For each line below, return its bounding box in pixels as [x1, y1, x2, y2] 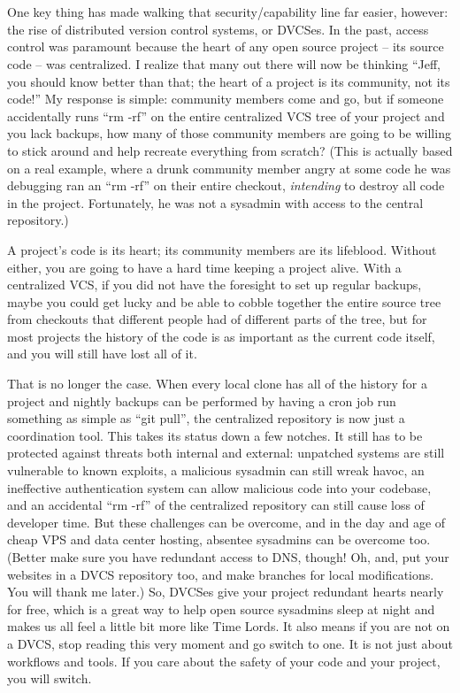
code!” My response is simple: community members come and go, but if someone [7, 89, 444, 108]
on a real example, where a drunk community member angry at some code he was [7, 158, 451, 177]
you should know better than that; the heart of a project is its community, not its [7, 72, 450, 90]
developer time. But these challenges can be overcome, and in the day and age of [7, 512, 446, 531]
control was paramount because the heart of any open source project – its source [7, 37, 444, 56]
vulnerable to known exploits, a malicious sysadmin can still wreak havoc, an [7, 461, 425, 480]
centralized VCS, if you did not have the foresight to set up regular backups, [7, 275, 422, 294]
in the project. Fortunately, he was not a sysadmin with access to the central [7, 193, 424, 212]
